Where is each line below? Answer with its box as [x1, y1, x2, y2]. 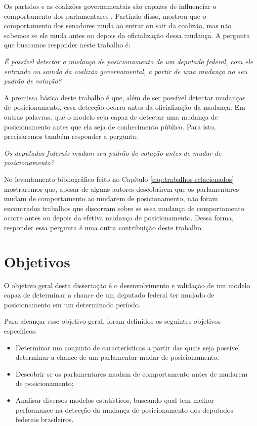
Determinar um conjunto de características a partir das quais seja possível [15, 342, 240, 352]
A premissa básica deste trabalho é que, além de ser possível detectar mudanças [4, 92, 246, 102]
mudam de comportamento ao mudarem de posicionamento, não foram [4, 193, 218, 204]
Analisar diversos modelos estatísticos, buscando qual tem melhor [15, 394, 214, 405]
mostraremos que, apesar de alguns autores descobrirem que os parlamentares [4, 183, 239, 194]
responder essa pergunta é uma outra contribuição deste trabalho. [4, 222, 203, 232]
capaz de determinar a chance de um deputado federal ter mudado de [4, 290, 214, 300]
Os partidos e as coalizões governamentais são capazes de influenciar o [4, 1, 216, 11]
